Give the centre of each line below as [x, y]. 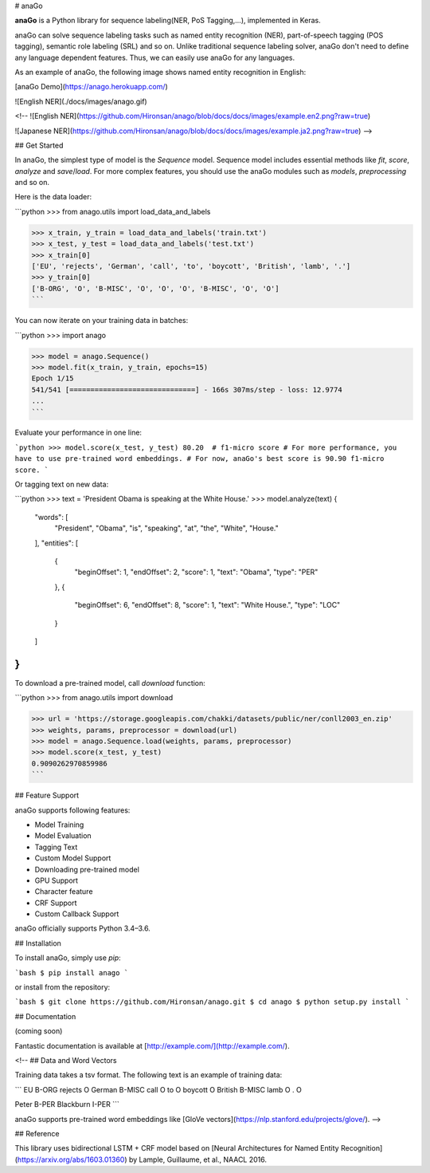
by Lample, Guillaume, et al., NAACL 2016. [197, 1159]
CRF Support [56, 903]
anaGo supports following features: [72, 810]
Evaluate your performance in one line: [78, 433]
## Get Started [39, 145]
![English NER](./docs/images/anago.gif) [81, 101]
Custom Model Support [73, 858]
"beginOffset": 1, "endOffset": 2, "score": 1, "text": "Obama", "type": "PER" [196, 572]
